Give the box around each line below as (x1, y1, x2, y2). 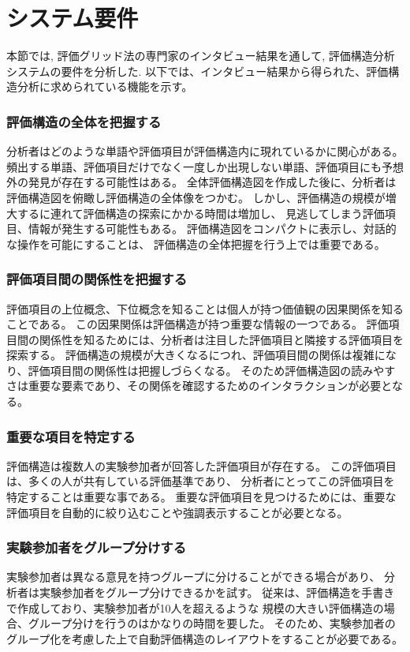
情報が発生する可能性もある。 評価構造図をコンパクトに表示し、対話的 (28, 220, 397, 237)
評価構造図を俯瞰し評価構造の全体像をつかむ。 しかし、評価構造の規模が (6, 189, 386, 205)
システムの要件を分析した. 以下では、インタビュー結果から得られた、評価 (6, 62, 389, 79)
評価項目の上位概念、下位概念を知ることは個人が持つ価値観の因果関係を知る (6, 300, 404, 317)
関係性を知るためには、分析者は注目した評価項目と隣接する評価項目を (39, 331, 404, 347)
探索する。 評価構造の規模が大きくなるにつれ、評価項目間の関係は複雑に (6, 347, 386, 363)
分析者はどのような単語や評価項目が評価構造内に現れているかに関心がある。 (6, 143, 404, 159)
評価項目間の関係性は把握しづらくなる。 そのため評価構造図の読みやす (28, 362, 396, 378)
